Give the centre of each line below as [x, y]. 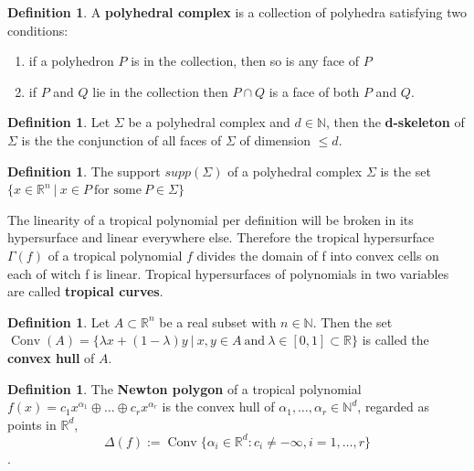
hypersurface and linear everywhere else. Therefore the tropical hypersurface [221, 237]
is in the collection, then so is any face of [245, 61]
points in [32, 424]
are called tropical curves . [85, 291]
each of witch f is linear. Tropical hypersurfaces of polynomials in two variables [228, 273]
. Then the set [353, 321]
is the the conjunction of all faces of [121, 139]
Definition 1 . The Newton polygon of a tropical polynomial [184, 388]
